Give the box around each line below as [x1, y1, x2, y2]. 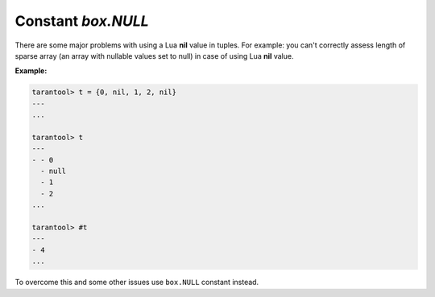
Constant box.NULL [14, 12, 149, 30]
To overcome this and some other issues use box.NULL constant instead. [14, 278, 259, 287]
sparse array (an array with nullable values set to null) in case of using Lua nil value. [14, 51, 294, 60]
